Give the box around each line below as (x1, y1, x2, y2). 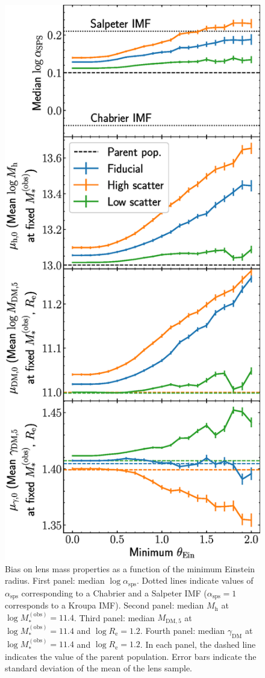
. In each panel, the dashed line (140, 638, 256, 650)
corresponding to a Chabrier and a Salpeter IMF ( (21, 586, 207, 599)
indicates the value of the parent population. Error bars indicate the (5, 650, 257, 662)
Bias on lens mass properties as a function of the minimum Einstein (5, 562, 255, 575)
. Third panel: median (73, 611, 155, 624)
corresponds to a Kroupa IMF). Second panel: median (5, 599, 204, 612)
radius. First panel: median (5, 574, 105, 587)
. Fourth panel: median (140, 624, 225, 636)
